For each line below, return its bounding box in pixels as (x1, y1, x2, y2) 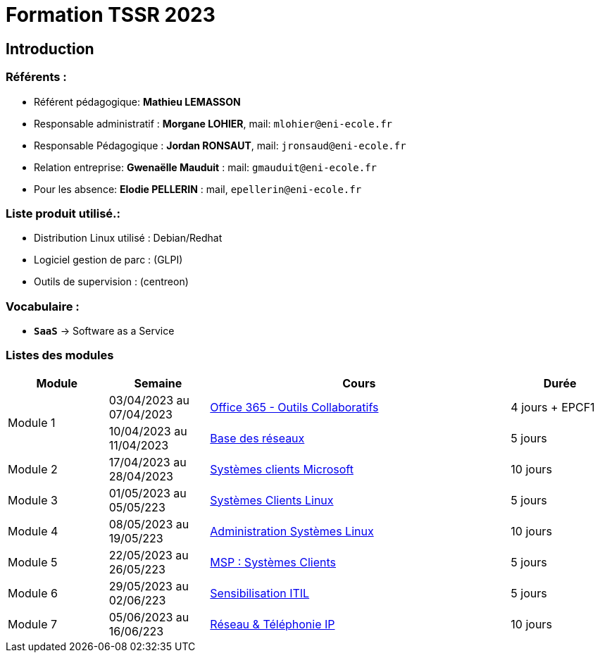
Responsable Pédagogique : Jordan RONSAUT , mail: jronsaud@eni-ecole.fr (34, 139, 406, 151)
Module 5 (8, 554, 58, 569)
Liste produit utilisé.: (6, 206, 121, 221)
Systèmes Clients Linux (210, 492, 334, 507)
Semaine (134, 375, 182, 390)
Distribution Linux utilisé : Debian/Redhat (34, 232, 223, 244)
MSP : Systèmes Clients (210, 554, 336, 569)
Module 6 (8, 585, 58, 600)
